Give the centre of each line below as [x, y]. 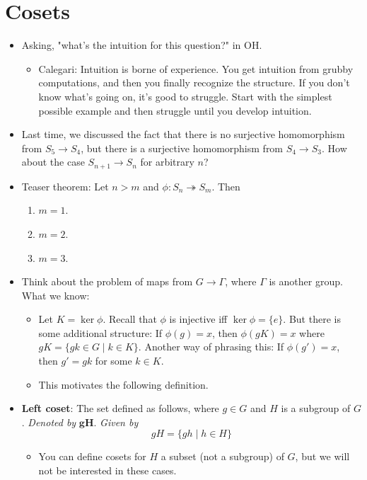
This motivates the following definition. [123, 384]
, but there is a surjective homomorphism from [182, 148]
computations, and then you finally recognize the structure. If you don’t [194, 82]
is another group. [306, 281]
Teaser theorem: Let [65, 186]
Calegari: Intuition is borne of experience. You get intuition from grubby [196, 68]
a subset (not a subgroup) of [222, 456]
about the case [53, 162]
